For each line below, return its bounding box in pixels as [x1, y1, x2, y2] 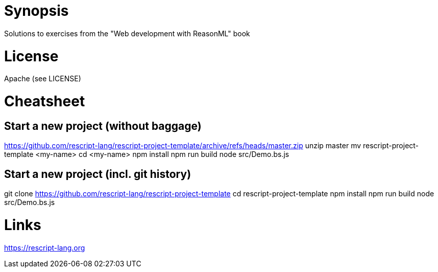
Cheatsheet [4, 93, 85, 110]
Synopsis [4, 2, 69, 19]
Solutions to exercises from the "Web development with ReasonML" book [4, 29, 250, 38]
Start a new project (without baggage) [4, 119, 202, 132]
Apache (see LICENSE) [4, 74, 81, 83]
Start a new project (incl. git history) [4, 167, 191, 180]
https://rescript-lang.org [4, 243, 85, 252]
